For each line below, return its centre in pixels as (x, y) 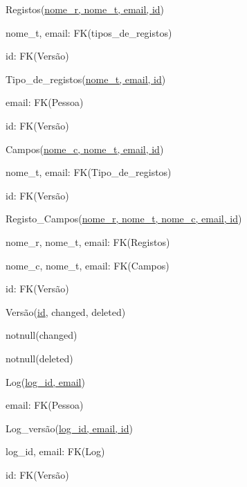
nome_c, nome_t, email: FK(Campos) (88, 265)
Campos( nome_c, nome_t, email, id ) (85, 149)
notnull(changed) (42, 335)
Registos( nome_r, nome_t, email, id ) (85, 9)
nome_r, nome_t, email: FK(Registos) (88, 241)
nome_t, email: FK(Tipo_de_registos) (89, 172)
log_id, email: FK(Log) (55, 451)
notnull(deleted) (39, 358)
